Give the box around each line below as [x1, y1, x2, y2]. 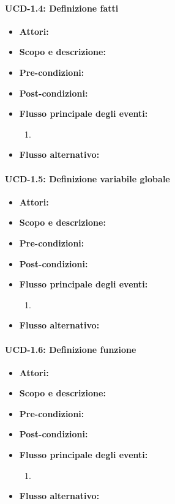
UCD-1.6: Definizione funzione [5, 343, 136, 355]
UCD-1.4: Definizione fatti [5, 1, 119, 14]
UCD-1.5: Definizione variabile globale [5, 172, 170, 185]
